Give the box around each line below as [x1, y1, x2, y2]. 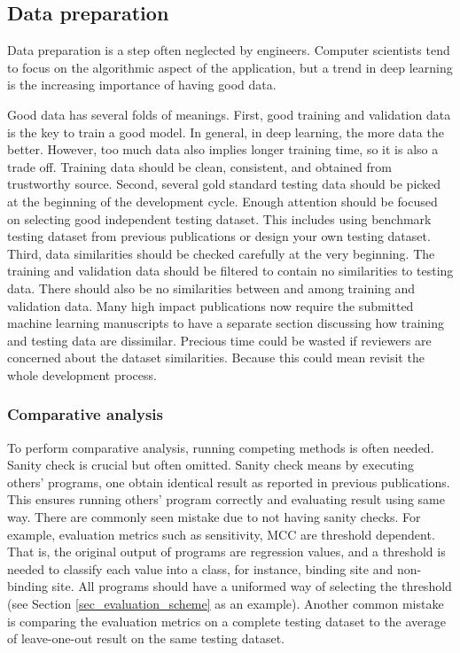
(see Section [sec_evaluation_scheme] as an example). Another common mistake [7, 595, 444, 613]
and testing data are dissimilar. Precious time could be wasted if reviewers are [7, 330, 432, 349]
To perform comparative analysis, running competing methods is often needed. [7, 438, 434, 456]
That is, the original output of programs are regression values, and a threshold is [7, 542, 446, 561]
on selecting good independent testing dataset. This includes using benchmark [7, 209, 432, 228]
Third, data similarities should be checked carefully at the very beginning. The [7, 244, 435, 262]
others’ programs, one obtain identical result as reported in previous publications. [7, 472, 450, 491]
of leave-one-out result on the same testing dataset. [7, 629, 285, 648]
